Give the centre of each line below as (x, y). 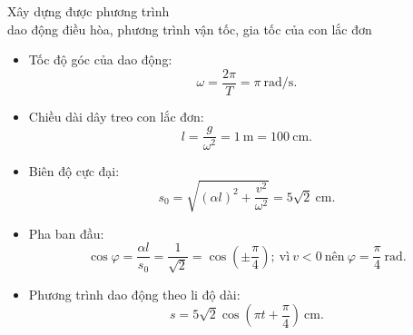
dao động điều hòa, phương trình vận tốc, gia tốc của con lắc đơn (190, 29)
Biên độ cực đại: (74, 170)
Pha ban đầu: (66, 233)
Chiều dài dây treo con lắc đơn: (116, 116)
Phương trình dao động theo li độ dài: (134, 294)
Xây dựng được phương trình (88, 11)
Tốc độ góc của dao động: (100, 59)
